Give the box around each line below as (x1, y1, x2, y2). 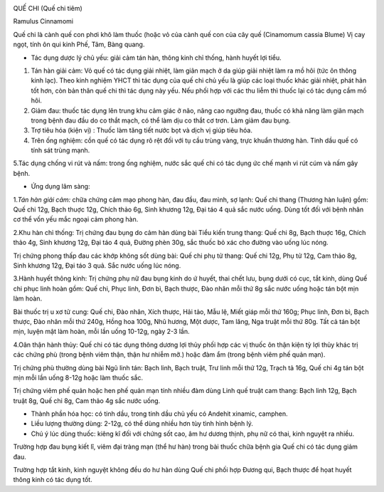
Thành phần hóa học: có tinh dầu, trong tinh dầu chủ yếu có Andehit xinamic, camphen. (31, 409, 288, 418)
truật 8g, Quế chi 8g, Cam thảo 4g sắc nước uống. (13, 396, 161, 405)
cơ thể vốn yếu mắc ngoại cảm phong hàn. (13, 215, 139, 224)
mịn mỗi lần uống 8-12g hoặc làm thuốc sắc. (13, 373, 144, 382)
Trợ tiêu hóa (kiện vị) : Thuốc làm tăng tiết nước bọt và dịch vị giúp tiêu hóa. (31, 126, 252, 135)
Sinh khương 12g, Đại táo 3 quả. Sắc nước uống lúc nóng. (13, 261, 181, 270)
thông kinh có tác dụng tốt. (13, 476, 92, 484)
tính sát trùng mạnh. (31, 146, 90, 155)
